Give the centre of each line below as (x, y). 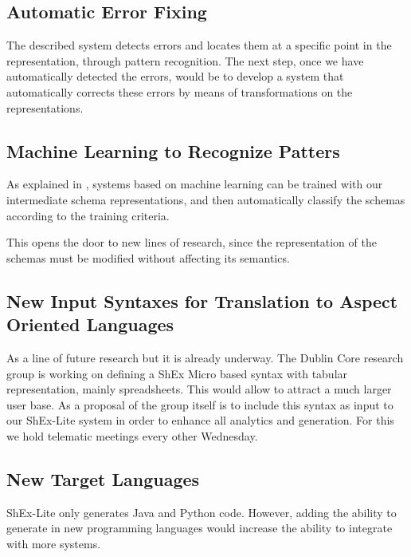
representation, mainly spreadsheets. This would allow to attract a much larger (199, 389)
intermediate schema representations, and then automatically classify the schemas (206, 199)
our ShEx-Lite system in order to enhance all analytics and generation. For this (200, 420)
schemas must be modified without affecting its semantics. (148, 257)
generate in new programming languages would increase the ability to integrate (200, 528)
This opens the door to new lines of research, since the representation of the (192, 242)
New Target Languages (103, 478)
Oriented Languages (90, 324)
